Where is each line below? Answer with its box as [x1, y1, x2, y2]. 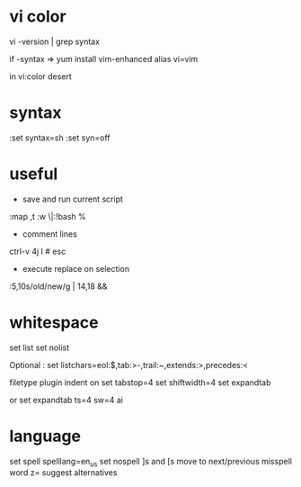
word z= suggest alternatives [9, 467, 118, 478]
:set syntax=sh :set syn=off [9, 132, 111, 143]
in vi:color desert [9, 70, 72, 82]
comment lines [22, 228, 78, 239]
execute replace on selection [22, 263, 130, 274]
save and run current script [22, 194, 124, 204]
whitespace [9, 312, 99, 332]
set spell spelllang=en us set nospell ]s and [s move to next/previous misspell [9, 455, 292, 469]
